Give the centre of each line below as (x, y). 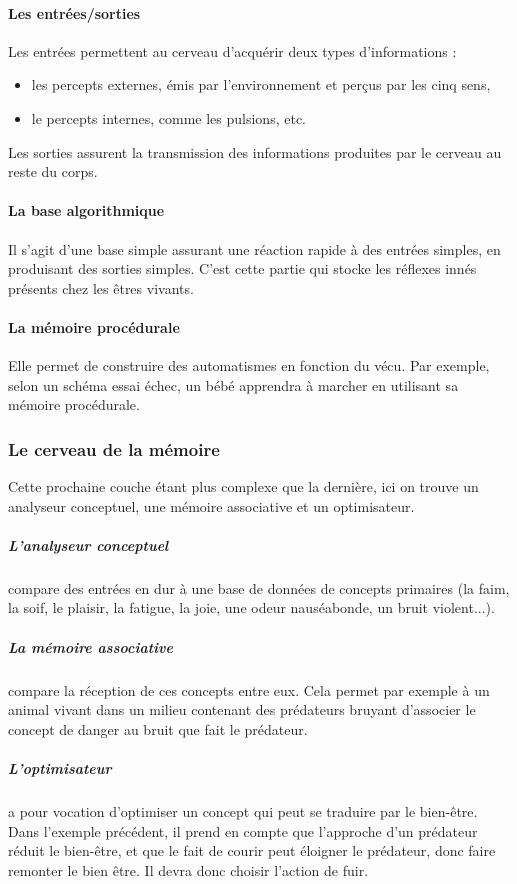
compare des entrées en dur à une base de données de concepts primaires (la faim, (259, 587)
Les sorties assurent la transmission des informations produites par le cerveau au (255, 151)
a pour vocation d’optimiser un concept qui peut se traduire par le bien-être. (243, 810)
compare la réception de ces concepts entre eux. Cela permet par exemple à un (249, 689)
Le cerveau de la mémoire (114, 448)
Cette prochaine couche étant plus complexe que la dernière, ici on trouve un (243, 486)
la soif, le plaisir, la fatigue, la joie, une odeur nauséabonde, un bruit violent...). (251, 607)
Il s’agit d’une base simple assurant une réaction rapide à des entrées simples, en (254, 248)
